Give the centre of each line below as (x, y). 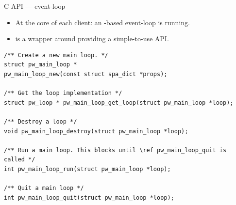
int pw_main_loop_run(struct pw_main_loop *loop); (87, 169)
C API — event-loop (35, 6)
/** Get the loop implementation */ (63, 93)
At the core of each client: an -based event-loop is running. (102, 22)
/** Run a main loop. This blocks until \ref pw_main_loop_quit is (115, 150)
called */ (20, 160)
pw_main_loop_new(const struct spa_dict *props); (86, 74)
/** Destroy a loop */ (41, 121)
